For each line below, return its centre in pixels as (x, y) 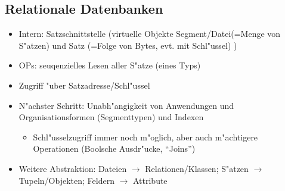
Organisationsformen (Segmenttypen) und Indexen (111, 117)
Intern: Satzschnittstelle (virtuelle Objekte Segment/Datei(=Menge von (150, 34)
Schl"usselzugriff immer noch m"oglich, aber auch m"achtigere (145, 137)
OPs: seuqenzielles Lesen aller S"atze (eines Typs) (110, 65)
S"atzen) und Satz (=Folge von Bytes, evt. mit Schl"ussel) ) (128, 45)
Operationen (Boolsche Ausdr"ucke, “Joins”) (114, 148)
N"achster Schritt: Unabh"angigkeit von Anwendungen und (126, 105)
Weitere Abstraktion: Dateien (73, 168)
